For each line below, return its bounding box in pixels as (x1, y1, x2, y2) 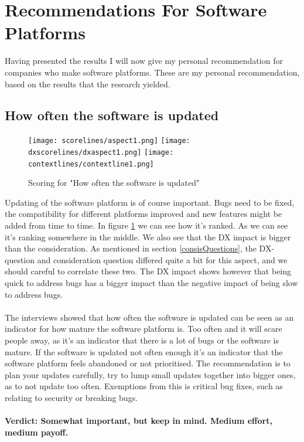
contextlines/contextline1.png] (28, 159, 154, 168)
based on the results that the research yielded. (5, 77, 170, 90)
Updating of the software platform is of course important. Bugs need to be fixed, (5, 196, 295, 208)
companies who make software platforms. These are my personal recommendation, (5, 66, 300, 78)
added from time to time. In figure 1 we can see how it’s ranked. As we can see (5, 219, 288, 232)
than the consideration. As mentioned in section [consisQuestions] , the (5, 242, 257, 254)
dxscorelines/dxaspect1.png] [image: (28, 148, 174, 157)
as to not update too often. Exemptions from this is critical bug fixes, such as (5, 380, 283, 392)
